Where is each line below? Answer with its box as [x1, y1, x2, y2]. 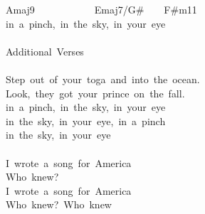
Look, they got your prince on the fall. [6, 85, 185, 100]
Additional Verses [6, 43, 84, 58]
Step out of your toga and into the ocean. [6, 71, 200, 86]
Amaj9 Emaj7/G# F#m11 [6, 2, 197, 16]
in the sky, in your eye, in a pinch [6, 113, 166, 128]
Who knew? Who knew [6, 197, 112, 212]
